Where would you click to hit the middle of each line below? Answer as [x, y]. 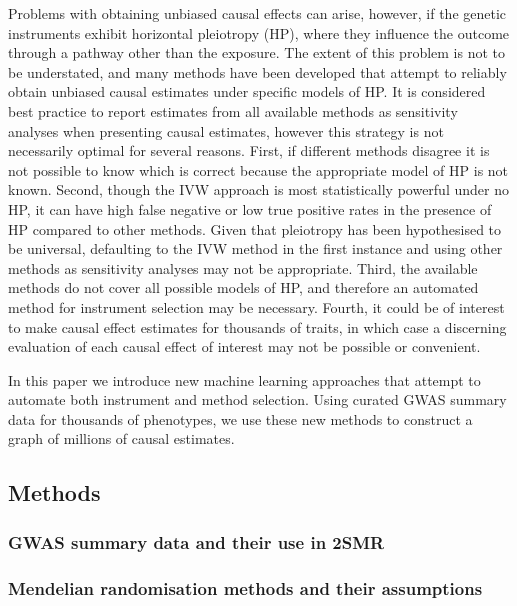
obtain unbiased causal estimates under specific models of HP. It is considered [247, 91]
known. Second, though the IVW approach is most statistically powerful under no [258, 189]
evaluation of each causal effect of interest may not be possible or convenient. [244, 346]
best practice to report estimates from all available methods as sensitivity [233, 110]
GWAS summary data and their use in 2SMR [196, 541]
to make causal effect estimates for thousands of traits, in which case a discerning [257, 326]
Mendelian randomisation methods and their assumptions [245, 587]
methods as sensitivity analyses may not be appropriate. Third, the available [243, 267]
